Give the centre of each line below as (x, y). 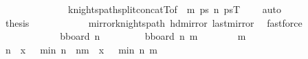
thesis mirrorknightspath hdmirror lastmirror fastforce (154, 22)
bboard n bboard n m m (153, 36)
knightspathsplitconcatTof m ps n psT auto (174, 9)
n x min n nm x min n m (81, 49)
